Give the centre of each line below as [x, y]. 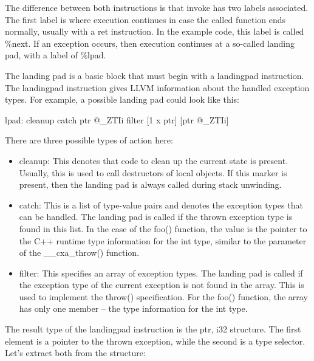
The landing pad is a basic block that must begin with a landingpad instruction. [155, 75]
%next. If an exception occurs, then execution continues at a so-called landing [150, 43]
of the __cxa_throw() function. [79, 253]
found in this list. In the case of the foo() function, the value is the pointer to [163, 228]
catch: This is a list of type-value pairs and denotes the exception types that [161, 205]
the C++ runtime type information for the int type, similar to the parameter [163, 240]
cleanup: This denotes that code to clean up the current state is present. [154, 160]
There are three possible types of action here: [89, 140]
